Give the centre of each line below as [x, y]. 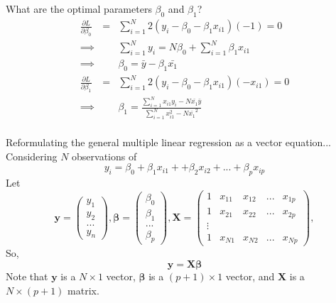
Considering [32, 156]
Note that [27, 276]
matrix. [83, 290]
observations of [104, 156]
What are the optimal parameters [79, 9]
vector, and [250, 276]
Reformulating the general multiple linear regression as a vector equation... [168, 142]
